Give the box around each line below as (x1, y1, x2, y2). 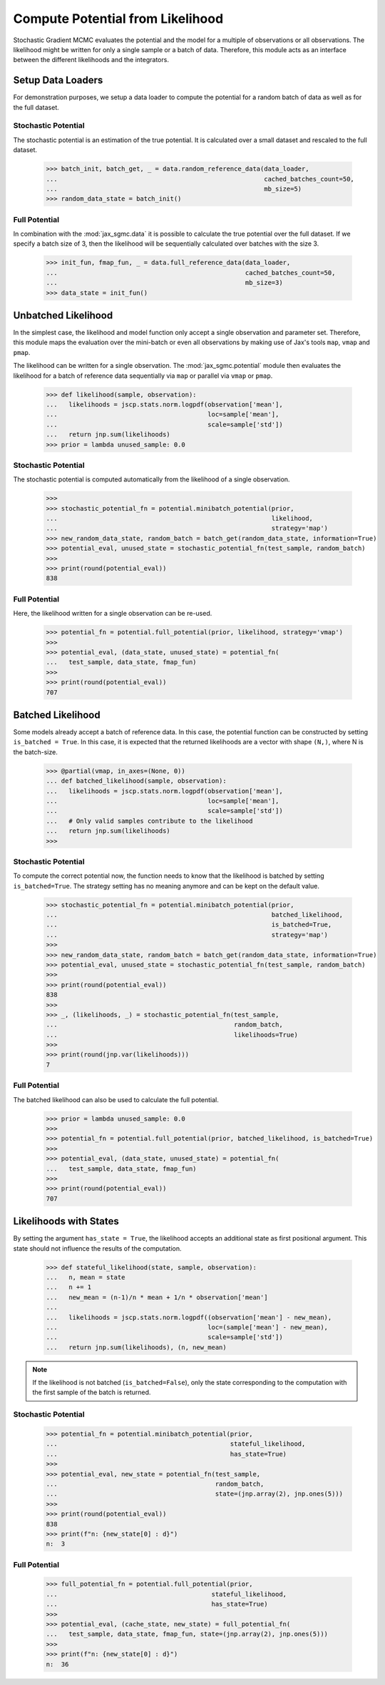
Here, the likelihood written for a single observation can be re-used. (13, 609, 212, 618)
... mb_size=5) (46, 184, 302, 193)
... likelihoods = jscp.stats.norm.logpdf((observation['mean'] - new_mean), (46, 1313, 332, 1321)
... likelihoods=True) (46, 1031, 299, 1039)
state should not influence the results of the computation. (13, 1244, 182, 1253)
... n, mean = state (46, 1273, 125, 1281)
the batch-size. (13, 747, 58, 756)
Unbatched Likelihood (13, 309, 113, 321)
